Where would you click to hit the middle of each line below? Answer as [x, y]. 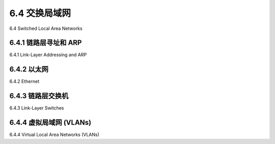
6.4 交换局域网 [40, 13]
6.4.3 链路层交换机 [39, 96]
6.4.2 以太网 [29, 69]
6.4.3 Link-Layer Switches [37, 108]
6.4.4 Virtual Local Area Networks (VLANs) [54, 135]
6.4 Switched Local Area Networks [46, 28]
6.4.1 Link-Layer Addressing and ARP [48, 55]
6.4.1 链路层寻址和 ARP [46, 43]
